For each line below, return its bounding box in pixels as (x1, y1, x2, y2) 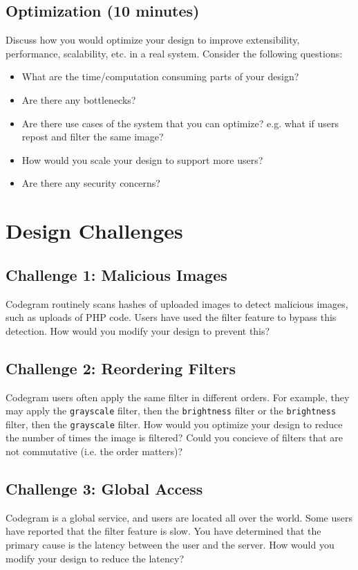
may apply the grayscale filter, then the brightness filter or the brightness (6, 403, 337, 418)
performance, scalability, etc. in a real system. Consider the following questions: (6, 46, 343, 60)
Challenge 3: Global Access (6, 478, 203, 499)
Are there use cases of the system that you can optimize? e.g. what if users (21, 116, 339, 130)
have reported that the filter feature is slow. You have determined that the (6, 524, 321, 538)
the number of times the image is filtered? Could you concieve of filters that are (6, 430, 343, 445)
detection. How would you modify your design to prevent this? (6, 323, 270, 338)
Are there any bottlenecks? (21, 92, 136, 107)
